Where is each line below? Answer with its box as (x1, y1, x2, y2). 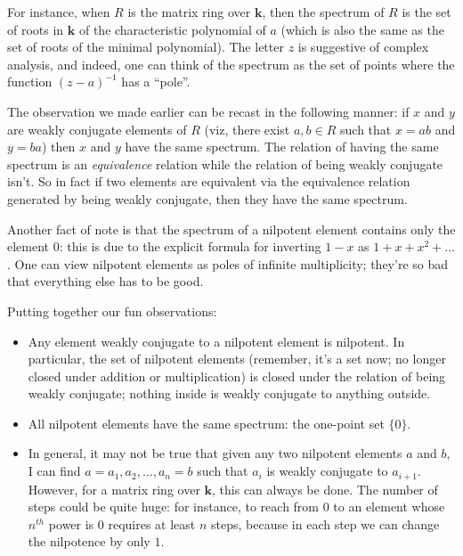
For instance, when (7, 3, 110, 20)
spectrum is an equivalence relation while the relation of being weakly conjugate (7, 154, 443, 173)
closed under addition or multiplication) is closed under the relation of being (28, 366, 446, 385)
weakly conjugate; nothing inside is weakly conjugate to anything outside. (28, 384, 431, 403)
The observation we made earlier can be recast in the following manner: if (7, 102, 410, 120)
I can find (28, 462, 81, 480)
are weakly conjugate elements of (7, 119, 187, 138)
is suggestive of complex (297, 37, 429, 56)
